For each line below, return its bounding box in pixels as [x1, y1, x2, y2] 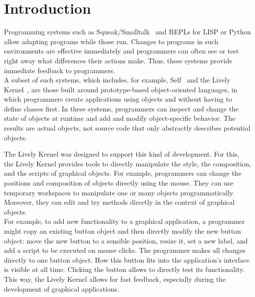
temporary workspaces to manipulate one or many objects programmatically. [4, 187, 235, 197]
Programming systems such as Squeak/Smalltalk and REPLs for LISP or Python [4, 27, 251, 37]
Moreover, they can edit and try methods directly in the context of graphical [4, 197, 235, 207]
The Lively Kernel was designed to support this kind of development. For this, [4, 149, 240, 159]
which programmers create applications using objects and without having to [4, 94, 232, 104]
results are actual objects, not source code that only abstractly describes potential [4, 123, 251, 133]
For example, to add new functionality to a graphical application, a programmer [4, 216, 245, 226]
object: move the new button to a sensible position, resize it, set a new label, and [4, 235, 248, 245]
